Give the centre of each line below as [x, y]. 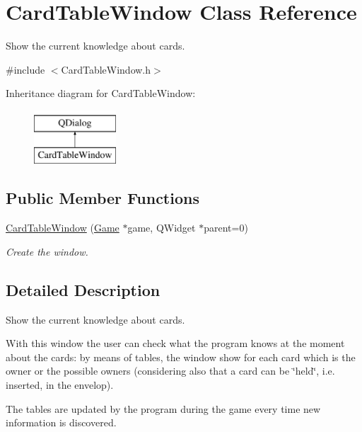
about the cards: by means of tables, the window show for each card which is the [181, 357]
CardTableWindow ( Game [63, 228]
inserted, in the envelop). [60, 385]
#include [25, 69]
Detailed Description [83, 289]
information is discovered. [61, 422]
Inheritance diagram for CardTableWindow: [101, 93]
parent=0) [226, 228]
